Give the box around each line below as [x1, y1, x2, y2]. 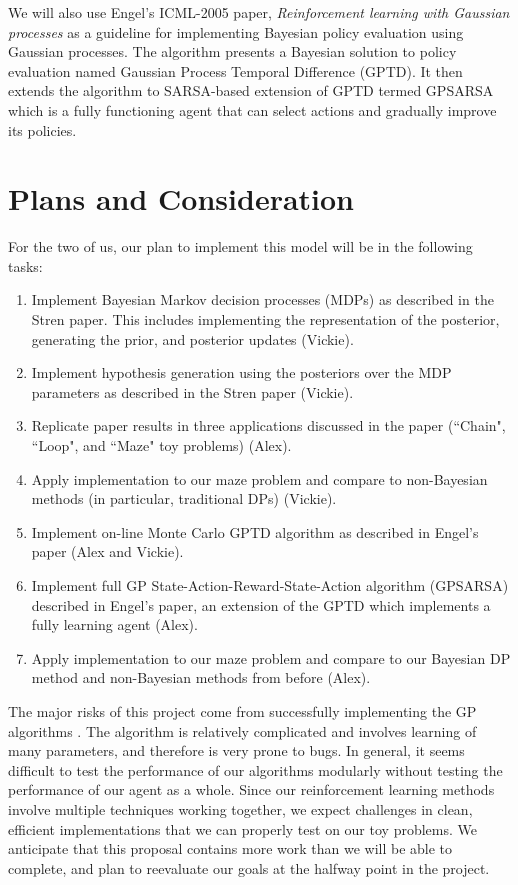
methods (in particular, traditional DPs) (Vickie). [31, 488, 337, 509]
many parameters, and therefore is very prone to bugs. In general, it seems [8, 740, 465, 761]
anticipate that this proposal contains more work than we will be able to [8, 838, 453, 859]
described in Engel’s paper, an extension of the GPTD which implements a [31, 594, 491, 615]
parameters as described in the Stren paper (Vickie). [31, 381, 354, 402]
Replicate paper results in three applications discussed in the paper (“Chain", [31, 415, 506, 436]
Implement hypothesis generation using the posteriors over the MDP [31, 362, 452, 383]
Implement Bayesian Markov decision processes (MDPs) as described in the [31, 289, 494, 310]
